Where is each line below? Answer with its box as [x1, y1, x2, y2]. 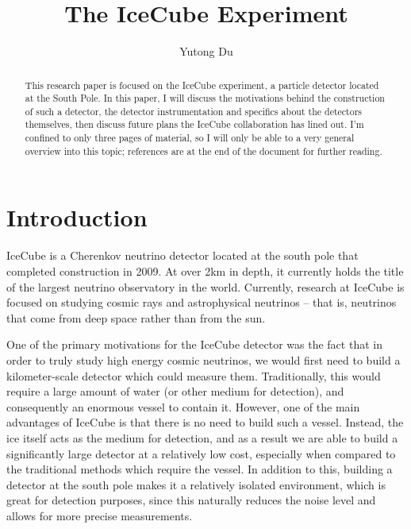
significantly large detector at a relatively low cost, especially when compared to [6, 445, 396, 461]
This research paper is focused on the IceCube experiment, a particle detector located [25, 78, 379, 91]
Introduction [6, 201, 148, 234]
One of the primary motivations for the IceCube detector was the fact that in [6, 336, 382, 353]
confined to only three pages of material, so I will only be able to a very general [25, 131, 355, 145]
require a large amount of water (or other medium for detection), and [6, 383, 344, 400]
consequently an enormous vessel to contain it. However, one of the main [6, 398, 360, 415]
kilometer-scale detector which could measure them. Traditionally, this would [6, 367, 381, 384]
